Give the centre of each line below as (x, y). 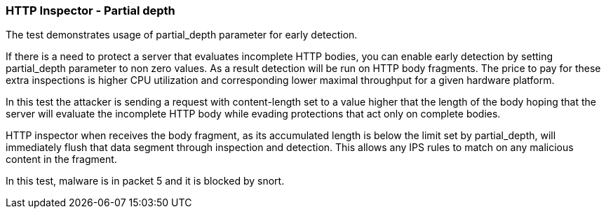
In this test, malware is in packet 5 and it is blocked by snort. (145, 181)
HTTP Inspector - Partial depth (90, 10)
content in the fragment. (61, 159)
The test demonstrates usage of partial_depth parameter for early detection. (182, 35)
